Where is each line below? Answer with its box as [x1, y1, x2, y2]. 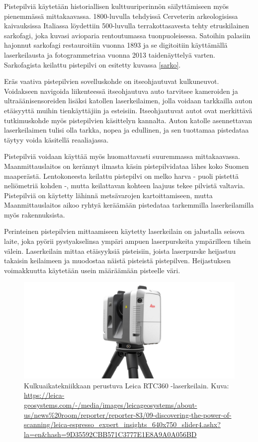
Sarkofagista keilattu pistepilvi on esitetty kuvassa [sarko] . [4, 59, 181, 70]
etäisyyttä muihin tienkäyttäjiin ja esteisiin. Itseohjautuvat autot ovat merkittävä [4, 105, 253, 115]
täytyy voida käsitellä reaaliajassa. [4, 134, 109, 145]
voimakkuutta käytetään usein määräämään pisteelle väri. [4, 265, 180, 275]
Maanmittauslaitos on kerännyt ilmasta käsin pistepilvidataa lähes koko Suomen [4, 160, 249, 171]
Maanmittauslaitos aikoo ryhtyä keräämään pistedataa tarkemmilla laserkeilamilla [4, 200, 254, 210]
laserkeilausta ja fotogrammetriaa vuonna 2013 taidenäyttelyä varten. [4, 49, 215, 60]
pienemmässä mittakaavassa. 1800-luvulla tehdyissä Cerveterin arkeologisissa [4, 10, 238, 21]
